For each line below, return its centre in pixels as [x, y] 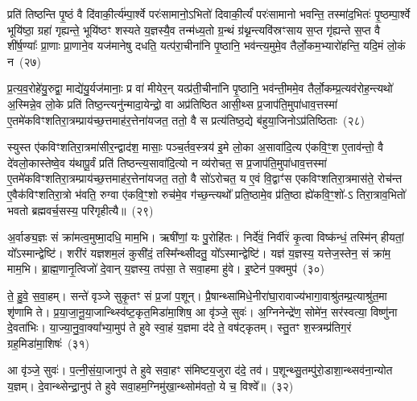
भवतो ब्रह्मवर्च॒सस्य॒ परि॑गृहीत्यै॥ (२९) [81, 210]
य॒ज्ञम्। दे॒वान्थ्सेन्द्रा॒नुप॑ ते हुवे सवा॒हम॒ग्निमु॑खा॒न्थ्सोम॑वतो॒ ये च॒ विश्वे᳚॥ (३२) [151, 385]
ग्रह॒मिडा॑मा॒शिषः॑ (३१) [48, 343]
